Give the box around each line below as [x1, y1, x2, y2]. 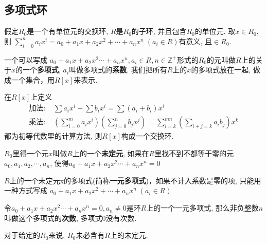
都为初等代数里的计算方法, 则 [4, 130, 102, 141]
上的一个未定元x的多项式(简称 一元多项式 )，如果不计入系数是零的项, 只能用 [9, 175, 261, 185]
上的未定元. [110, 230, 148, 240]
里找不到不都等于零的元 [154, 147, 234, 158]
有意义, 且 [179, 35, 212, 46]
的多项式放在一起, [191, 64, 251, 75]
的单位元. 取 [194, 26, 236, 36]
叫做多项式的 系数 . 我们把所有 [69, 64, 167, 75]
